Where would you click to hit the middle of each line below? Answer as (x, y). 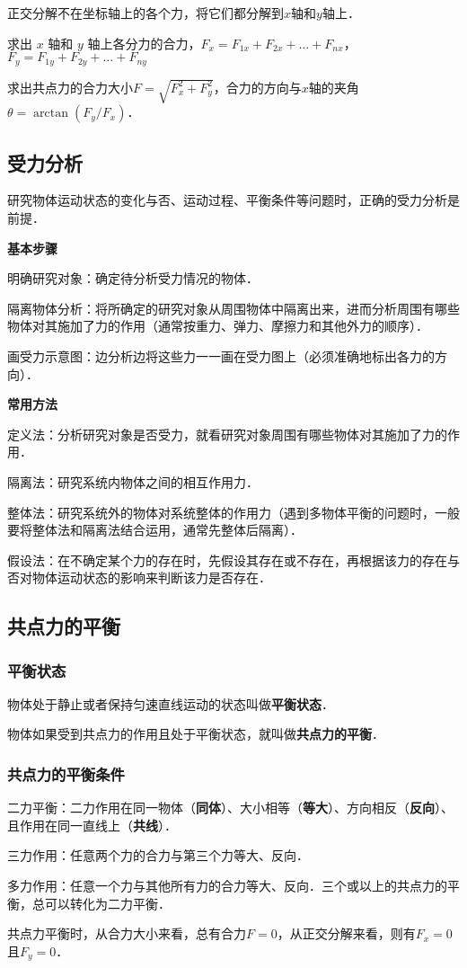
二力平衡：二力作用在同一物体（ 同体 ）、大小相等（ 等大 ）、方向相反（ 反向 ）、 (230, 808)
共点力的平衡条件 (66, 774)
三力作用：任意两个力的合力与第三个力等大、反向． (158, 855)
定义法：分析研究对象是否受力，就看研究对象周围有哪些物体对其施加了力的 (227, 434)
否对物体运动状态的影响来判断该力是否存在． (139, 577)
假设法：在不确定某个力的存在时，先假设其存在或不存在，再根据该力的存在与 (233, 559)
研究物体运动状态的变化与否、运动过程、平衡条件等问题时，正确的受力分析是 (233, 200)
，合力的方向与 (257, 87)
